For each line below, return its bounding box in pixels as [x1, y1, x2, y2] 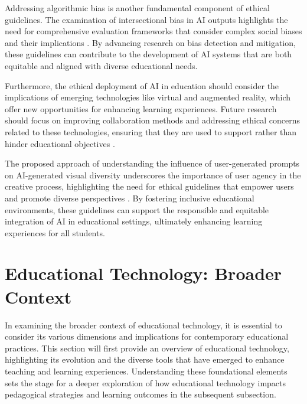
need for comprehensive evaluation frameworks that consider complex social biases [5, 25, 302, 37]
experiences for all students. [5, 226, 105, 239]
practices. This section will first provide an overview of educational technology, [5, 341, 289, 354]
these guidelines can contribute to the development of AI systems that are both [5, 48, 292, 60]
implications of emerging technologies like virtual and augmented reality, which [5, 91, 291, 103]
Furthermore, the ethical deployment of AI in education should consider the [5, 79, 279, 92]
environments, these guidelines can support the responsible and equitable [5, 203, 269, 216]
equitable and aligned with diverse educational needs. [5, 59, 198, 71]
